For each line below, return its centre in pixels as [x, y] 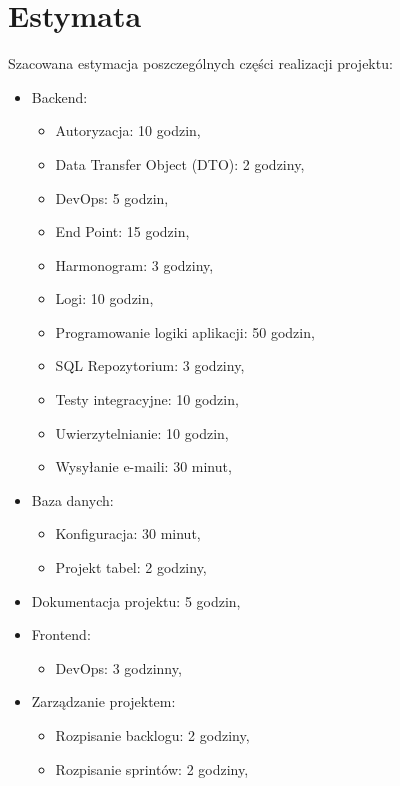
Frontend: [61, 634]
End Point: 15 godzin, [122, 231]
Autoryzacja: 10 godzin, [128, 130]
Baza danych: [72, 499]
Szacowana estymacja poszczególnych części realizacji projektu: [200, 63]
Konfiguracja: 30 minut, [128, 533]
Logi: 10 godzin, [104, 298]
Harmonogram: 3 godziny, [134, 264]
